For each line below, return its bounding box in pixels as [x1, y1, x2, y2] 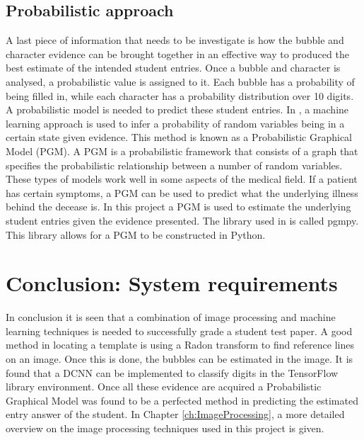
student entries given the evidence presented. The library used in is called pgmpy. [6, 213, 359, 227]
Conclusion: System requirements [6, 269, 338, 298]
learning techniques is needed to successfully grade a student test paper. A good [6, 323, 353, 338]
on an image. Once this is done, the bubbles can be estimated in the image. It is [6, 351, 353, 366]
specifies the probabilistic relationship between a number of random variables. [6, 157, 343, 172]
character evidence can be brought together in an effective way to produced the [6, 46, 349, 61]
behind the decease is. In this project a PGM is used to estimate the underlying [6, 199, 351, 214]
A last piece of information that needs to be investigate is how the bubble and [6, 33, 344, 47]
